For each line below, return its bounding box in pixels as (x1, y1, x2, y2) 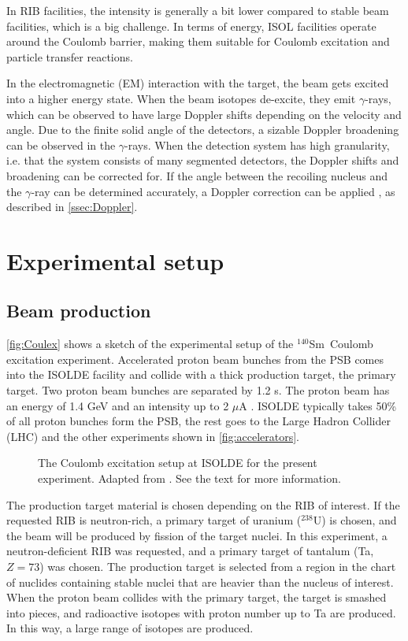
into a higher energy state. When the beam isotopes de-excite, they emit (6, 90, 356, 106)
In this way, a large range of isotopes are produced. (6, 620, 254, 636)
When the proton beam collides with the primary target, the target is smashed (6, 589, 387, 606)
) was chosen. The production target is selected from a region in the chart (39, 558, 396, 575)
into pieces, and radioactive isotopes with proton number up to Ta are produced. (6, 604, 396, 621)
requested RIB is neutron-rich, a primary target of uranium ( (6, 512, 302, 528)
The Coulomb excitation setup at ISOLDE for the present (38, 454, 317, 471)
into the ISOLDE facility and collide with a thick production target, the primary (6, 366, 396, 383)
